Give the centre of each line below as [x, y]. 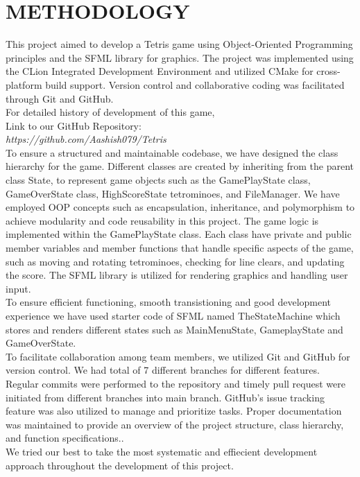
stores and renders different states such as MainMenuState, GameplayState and [174, 329]
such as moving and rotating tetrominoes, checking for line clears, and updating [175, 261]
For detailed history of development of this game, [110, 112]
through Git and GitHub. [60, 98]
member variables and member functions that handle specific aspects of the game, [180, 248]
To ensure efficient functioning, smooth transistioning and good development [169, 302]
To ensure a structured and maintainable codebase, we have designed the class [172, 152]
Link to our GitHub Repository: [74, 125]
